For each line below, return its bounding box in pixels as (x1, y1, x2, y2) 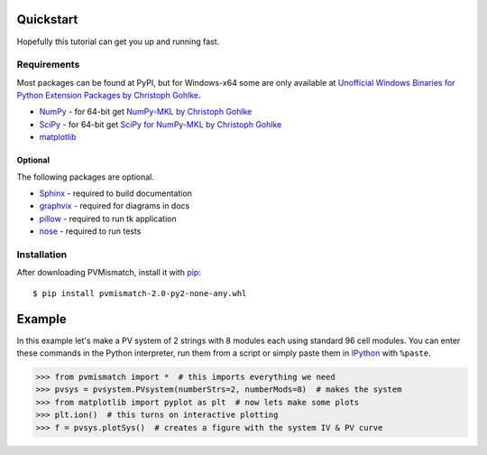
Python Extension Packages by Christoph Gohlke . (16, 90, 201, 101)
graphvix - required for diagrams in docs (39, 200, 190, 211)
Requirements (16, 59, 80, 71)
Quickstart (16, 12, 78, 27)
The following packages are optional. (16, 172, 155, 182)
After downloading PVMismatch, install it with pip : (16, 267, 202, 278)
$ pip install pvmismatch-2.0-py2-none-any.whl (32, 288, 247, 298)
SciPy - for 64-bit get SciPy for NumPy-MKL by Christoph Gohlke (39, 118, 282, 130)
